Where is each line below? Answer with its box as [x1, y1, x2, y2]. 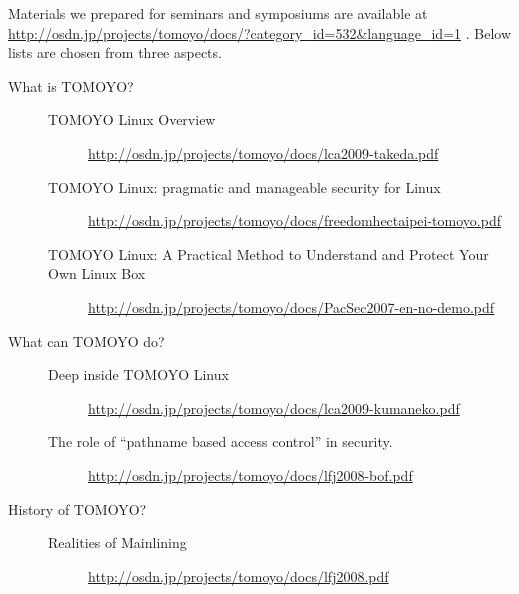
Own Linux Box [48, 263, 146, 284]
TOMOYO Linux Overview [48, 109, 216, 130]
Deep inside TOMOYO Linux [48, 364, 229, 385]
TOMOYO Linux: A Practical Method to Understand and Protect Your [48, 243, 489, 264]
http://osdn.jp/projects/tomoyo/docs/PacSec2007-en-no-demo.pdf [88, 296, 495, 317]
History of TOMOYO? [8, 498, 147, 519]
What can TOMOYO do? [8, 330, 165, 351]
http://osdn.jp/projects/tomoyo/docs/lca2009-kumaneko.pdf [88, 397, 460, 418]
